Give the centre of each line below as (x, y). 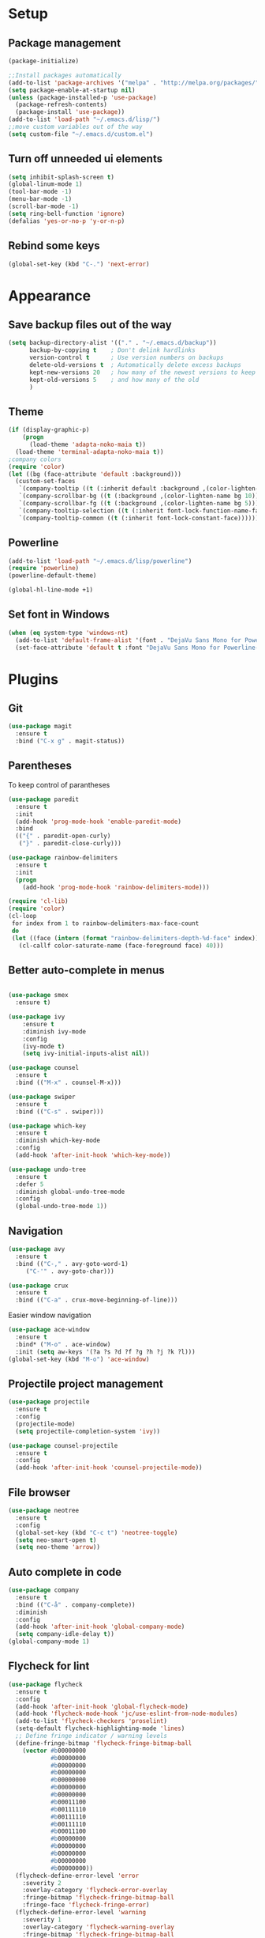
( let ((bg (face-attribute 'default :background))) (95, 474)
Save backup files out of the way (90, 325)
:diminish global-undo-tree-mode (70, 1192)
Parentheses (40, 766)
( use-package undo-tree (47, 1169)
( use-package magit (40, 727)
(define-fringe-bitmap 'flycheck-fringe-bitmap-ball (104, 1743)
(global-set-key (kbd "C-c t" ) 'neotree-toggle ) (97, 1532)
